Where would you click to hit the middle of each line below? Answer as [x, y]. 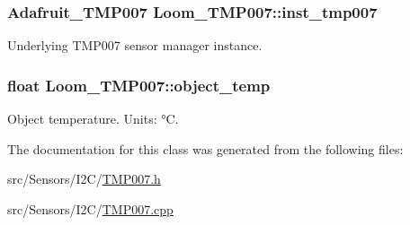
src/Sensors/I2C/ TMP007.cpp [90, 208]
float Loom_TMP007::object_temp [139, 85]
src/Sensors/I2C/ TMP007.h [84, 179]
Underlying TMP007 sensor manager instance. [135, 45]
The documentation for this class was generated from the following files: [205, 148]
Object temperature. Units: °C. [93, 119]
